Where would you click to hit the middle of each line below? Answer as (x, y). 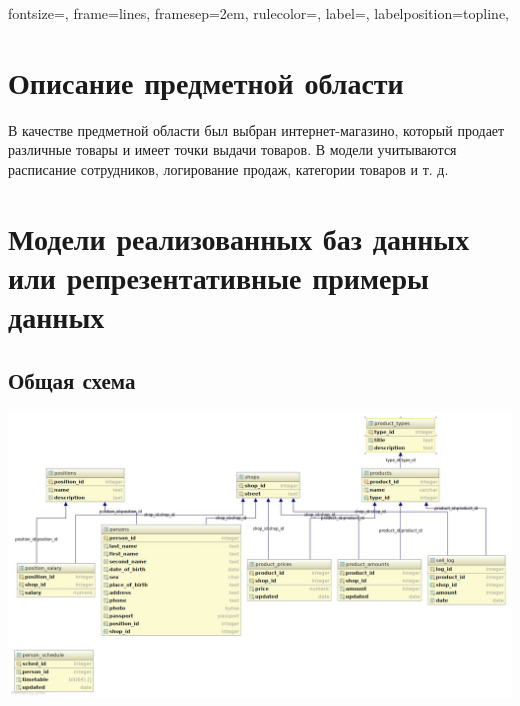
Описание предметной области (206, 81)
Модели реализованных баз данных (239, 237)
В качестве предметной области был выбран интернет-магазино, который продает (256, 129)
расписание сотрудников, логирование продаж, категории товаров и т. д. (228, 168)
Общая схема (72, 379)
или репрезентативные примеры (218, 276)
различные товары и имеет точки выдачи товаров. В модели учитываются (232, 149)
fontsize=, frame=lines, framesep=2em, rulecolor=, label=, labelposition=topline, (259, 13)
